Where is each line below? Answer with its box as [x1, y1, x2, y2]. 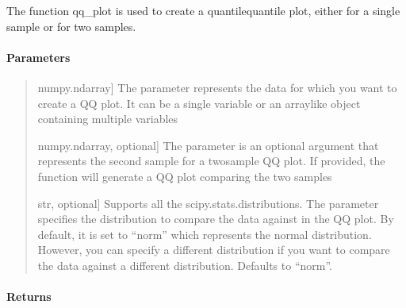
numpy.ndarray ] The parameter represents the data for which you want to [37, 79, 397, 95]
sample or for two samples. [6, 17, 136, 34]
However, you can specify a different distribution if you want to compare [37, 241, 390, 258]
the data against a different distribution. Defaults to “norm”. [37, 256, 332, 273]
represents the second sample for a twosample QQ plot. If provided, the [37, 152, 385, 169]
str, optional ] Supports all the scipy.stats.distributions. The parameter [37, 194, 379, 211]
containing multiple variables [37, 110, 178, 127]
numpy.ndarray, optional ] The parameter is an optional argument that [37, 137, 379, 153]
